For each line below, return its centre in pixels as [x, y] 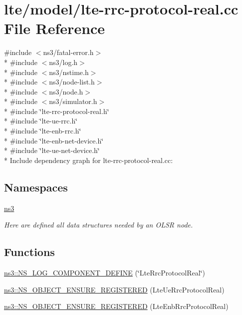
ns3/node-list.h [72, 82]
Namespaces [36, 187]
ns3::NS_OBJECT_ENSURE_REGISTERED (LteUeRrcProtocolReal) [114, 289]
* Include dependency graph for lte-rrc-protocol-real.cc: [89, 160]
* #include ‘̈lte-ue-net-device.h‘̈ [52, 150]
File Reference [55, 28]
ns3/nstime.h [69, 72]
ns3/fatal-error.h [68, 52]
